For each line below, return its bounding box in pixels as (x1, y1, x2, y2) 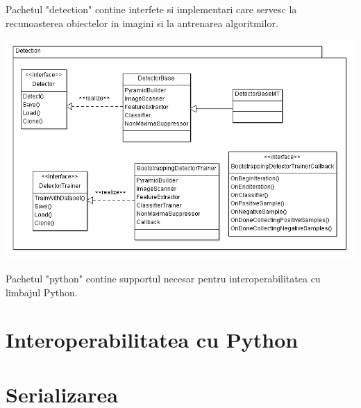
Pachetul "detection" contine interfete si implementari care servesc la (6, 2, 297, 16)
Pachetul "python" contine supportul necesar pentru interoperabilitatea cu (6, 271, 321, 286)
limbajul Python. (6, 284, 78, 299)
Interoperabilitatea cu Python (6, 325, 299, 354)
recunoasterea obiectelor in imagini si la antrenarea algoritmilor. (6, 15, 278, 30)
